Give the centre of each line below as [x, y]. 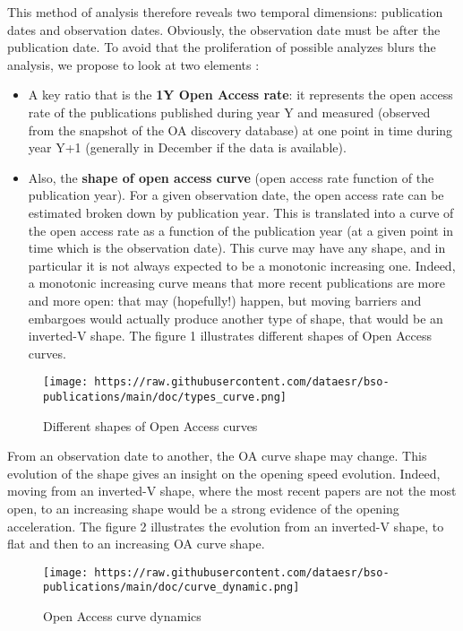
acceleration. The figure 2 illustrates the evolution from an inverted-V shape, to [226, 526]
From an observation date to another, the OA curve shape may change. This [217, 456]
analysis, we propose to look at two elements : [133, 64]
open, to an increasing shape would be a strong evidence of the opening [203, 508]
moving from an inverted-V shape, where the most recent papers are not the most [232, 491]
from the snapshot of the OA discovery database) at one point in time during [240, 130]
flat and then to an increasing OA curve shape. [136, 544]
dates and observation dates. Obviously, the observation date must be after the [224, 29]
